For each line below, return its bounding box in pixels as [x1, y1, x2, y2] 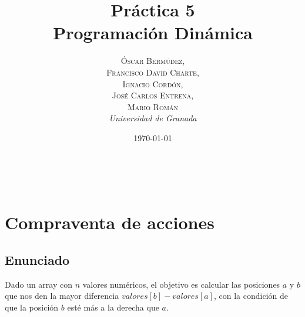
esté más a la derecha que [67, 301, 159, 313]
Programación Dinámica [53, 21, 253, 45]
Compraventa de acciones [5, 210, 214, 234]
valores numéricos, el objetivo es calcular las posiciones [82, 278, 280, 290]
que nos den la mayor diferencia [5, 289, 119, 302]
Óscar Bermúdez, [120, 54, 185, 67]
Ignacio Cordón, [122, 77, 183, 90]
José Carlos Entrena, [112, 89, 194, 101]
